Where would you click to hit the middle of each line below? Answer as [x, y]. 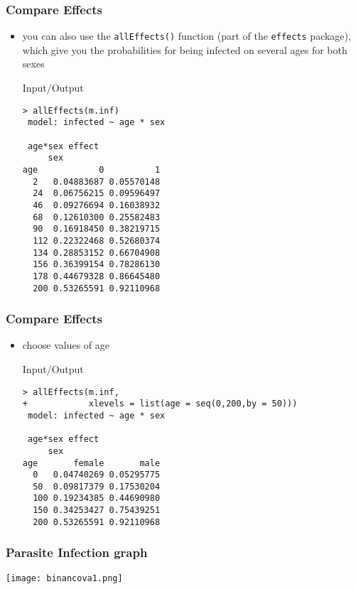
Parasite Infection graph [77, 552]
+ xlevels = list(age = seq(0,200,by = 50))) [160, 404]
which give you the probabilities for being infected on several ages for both [185, 49]
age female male [91, 463]
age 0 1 [91, 169]
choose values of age [66, 345]
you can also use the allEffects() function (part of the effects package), [187, 36]
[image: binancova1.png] [64, 578]
